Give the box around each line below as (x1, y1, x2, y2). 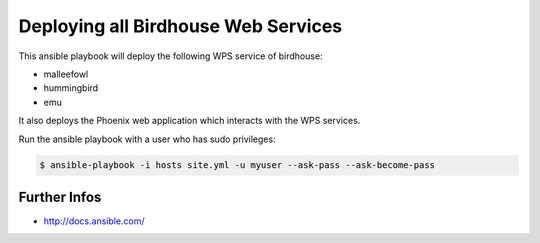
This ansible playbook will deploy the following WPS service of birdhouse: (18, 50, 324, 62)
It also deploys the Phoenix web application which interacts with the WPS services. (18, 115, 361, 127)
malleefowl (43, 68, 89, 80)
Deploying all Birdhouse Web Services (18, 15, 343, 37)
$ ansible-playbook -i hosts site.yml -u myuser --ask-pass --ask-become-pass (39, 160, 435, 171)
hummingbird (43, 82, 99, 94)
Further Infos (18, 188, 102, 205)
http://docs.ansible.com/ (43, 215, 145, 227)
